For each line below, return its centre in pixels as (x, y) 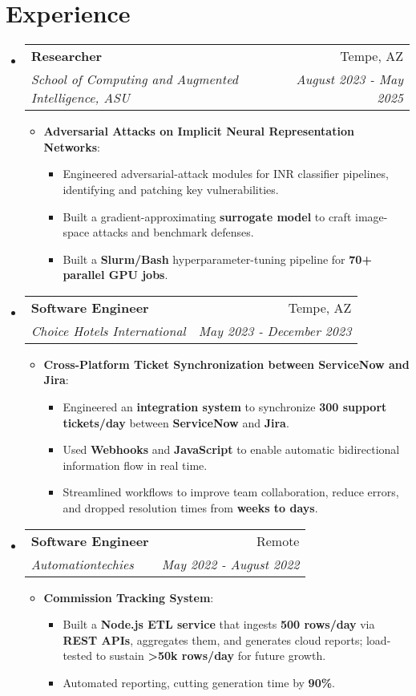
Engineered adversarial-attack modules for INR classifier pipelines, (226, 174)
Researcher (67, 56)
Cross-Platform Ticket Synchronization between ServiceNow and (226, 364)
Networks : (72, 146)
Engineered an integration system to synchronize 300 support (225, 407)
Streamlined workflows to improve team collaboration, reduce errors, (231, 492)
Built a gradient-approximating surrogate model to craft (207, 216)
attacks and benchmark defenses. (173, 232)
